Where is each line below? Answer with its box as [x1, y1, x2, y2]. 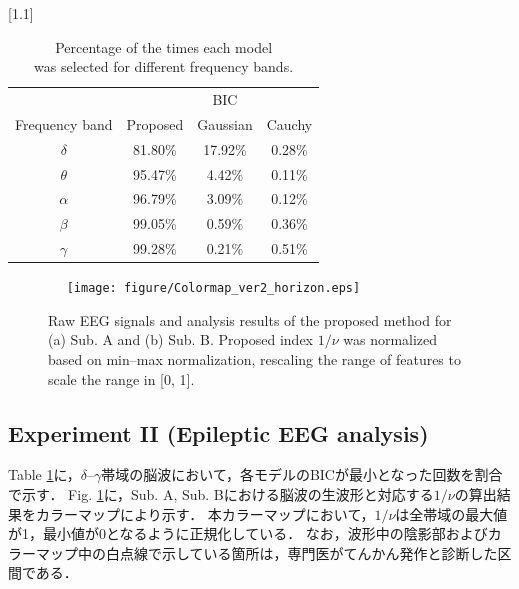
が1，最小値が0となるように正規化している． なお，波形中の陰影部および [8, 523, 488, 544]
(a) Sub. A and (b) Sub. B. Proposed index [48, 329, 314, 350]
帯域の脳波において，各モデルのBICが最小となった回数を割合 [101, 464, 503, 485]
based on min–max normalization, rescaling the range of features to [48, 349, 461, 370]
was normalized [343, 329, 438, 350]
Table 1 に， [8, 464, 81, 485]
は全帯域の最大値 [395, 503, 508, 524]
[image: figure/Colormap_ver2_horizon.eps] [66, 281, 361, 296]
